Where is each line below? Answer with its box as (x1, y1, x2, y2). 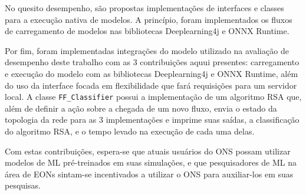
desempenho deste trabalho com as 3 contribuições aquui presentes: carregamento (5, 56, 300, 68)
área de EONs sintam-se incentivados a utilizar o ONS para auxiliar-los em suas (5, 167, 294, 180)
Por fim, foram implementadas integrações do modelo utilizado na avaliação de (5, 44, 289, 56)
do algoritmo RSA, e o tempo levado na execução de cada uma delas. (5, 125, 255, 137)
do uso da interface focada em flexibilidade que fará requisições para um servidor (5, 79, 297, 91)
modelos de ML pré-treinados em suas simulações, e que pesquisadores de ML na (5, 156, 297, 169)
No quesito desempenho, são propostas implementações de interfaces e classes (5, 2, 284, 14)
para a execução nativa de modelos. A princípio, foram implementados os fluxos (5, 13, 292, 25)
